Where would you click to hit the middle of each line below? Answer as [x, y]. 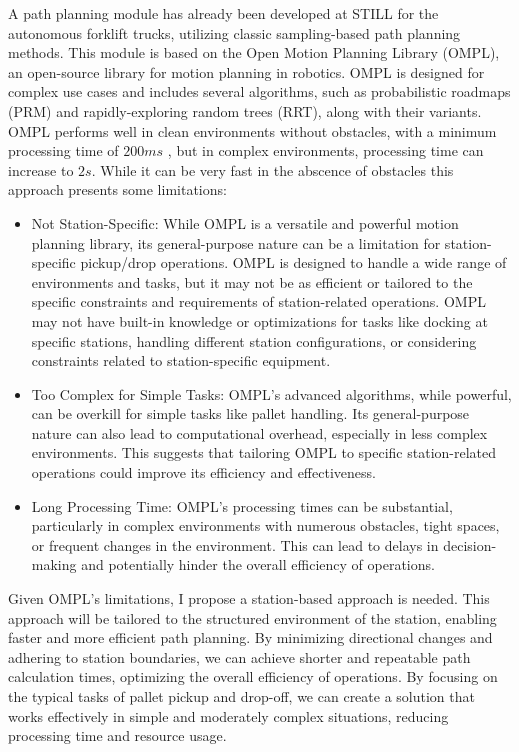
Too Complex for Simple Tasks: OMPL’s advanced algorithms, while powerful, [271, 393]
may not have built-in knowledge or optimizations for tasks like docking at [259, 320]
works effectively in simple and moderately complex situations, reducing [228, 715]
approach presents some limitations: [117, 189]
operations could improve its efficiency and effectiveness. [203, 472]
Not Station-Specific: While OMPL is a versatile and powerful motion [245, 222]
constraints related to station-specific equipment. [181, 360]
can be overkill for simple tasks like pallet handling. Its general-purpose [250, 413]
